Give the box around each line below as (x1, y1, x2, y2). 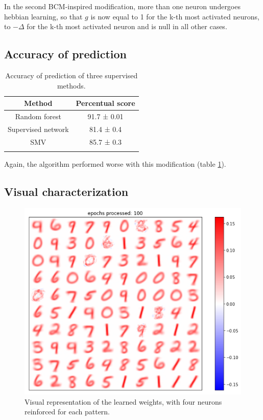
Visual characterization (4, 184, 129, 200)
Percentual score (76, 98, 135, 108)
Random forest (15, 111, 61, 122)
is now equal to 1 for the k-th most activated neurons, (90, 11, 259, 21)
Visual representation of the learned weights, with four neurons (25, 396, 222, 407)
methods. (57, 80, 86, 91)
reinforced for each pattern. (25, 406, 110, 417)
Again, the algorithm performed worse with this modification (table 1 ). (4, 159, 226, 169)
